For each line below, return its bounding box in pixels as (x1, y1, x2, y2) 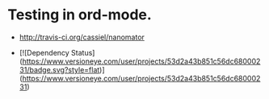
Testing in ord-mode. (7, 6, 153, 24)
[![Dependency (19, 47, 69, 57)
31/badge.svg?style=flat (19, 64, 100, 74)
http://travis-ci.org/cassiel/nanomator (19, 32, 145, 42)
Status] (70, 47, 95, 57)
